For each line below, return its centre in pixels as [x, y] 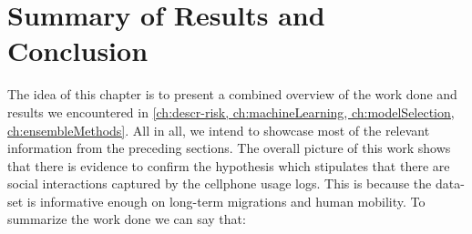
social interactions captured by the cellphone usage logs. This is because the [220, 183]
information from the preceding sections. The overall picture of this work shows [229, 148]
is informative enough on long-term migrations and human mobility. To [226, 201]
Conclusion [78, 51]
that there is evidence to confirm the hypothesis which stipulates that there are [229, 165]
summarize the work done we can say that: [127, 219]
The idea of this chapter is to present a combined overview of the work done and [232, 94]
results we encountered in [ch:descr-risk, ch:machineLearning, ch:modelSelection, [231, 112]
